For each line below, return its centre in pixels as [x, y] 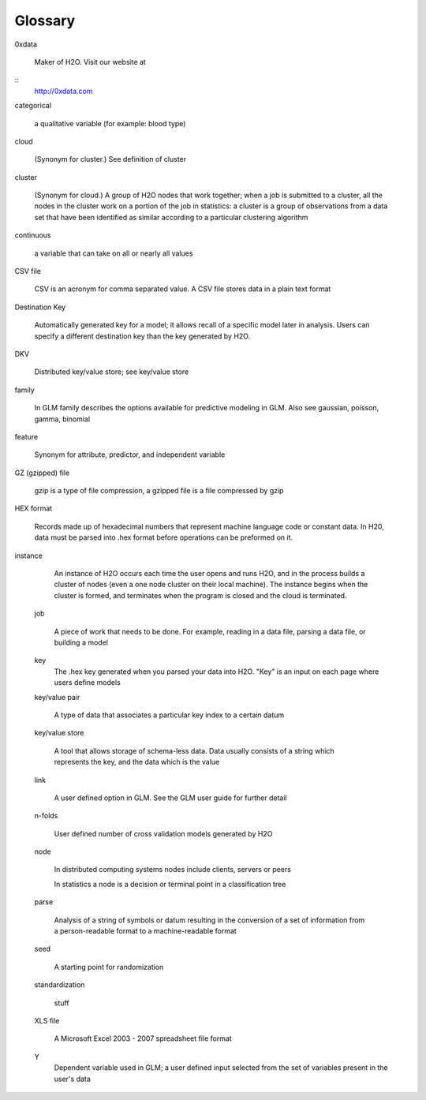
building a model [81, 642]
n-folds [46, 816]
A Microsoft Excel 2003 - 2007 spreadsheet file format [143, 1038]
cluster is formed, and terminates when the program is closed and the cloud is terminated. [200, 595]
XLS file [47, 1020]
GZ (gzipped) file [42, 473]
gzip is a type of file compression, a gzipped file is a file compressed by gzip [159, 491]
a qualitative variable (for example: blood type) [110, 123]
